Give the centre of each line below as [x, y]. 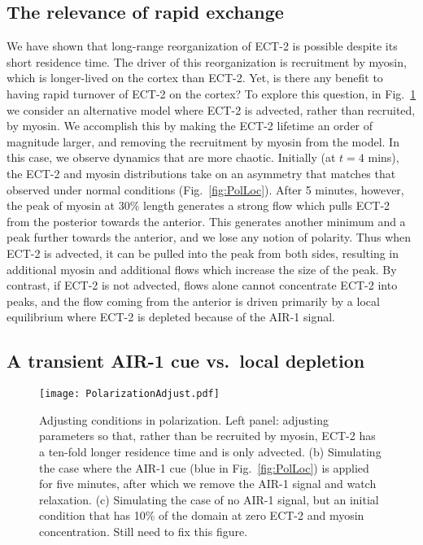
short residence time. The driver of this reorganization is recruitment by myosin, [207, 61]
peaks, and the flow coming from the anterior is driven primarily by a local [193, 301]
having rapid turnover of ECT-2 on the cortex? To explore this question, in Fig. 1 [211, 93]
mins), [384, 157]
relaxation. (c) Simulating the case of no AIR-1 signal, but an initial [209, 499]
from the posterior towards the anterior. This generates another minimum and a [206, 221]
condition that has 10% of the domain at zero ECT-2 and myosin [202, 515]
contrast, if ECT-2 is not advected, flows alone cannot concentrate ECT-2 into [202, 285]
